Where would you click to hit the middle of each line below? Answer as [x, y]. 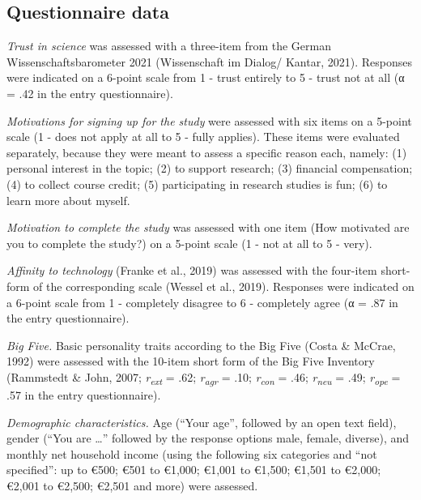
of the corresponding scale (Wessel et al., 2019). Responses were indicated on [224, 286]
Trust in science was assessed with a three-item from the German [169, 46]
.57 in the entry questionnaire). [84, 395]
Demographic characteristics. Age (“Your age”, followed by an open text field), [202, 422]
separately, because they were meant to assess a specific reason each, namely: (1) [207, 152]
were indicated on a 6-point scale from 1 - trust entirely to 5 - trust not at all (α [206, 77]
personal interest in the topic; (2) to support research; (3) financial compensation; [210, 168]
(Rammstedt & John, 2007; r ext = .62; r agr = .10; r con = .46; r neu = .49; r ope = [204, 378]
